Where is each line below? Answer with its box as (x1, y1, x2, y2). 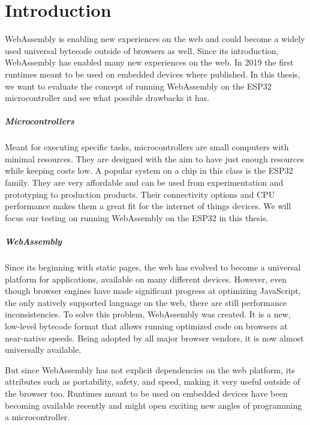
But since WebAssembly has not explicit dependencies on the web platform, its (5, 363, 295, 376)
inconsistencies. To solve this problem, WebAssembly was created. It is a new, (5, 308, 291, 320)
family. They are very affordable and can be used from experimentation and (5, 176, 284, 189)
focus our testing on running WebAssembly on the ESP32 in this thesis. (5, 211, 269, 224)
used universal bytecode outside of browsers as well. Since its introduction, (5, 44, 279, 57)
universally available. (5, 343, 82, 356)
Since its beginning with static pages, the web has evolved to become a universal (5, 260, 301, 273)
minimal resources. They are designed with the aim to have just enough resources (5, 152, 304, 165)
